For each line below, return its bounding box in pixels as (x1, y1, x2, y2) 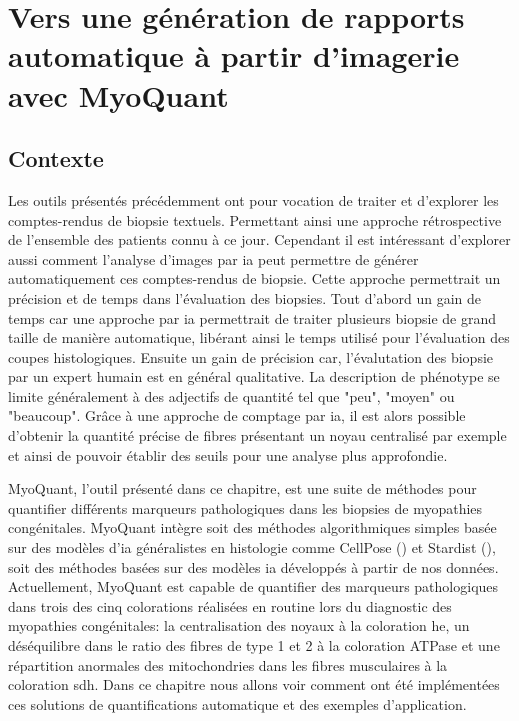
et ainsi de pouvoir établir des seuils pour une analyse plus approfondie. (8, 444, 448, 465)
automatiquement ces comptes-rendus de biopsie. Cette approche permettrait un (8, 268, 501, 289)
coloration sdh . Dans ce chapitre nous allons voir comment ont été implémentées (8, 674, 500, 695)
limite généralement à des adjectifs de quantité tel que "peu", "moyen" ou (8, 385, 455, 406)
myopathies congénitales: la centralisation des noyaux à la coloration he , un (8, 615, 470, 636)
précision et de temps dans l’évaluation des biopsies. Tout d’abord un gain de (8, 287, 482, 308)
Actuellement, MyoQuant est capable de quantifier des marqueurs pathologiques (8, 576, 499, 597)
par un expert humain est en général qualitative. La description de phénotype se (8, 366, 500, 387)
